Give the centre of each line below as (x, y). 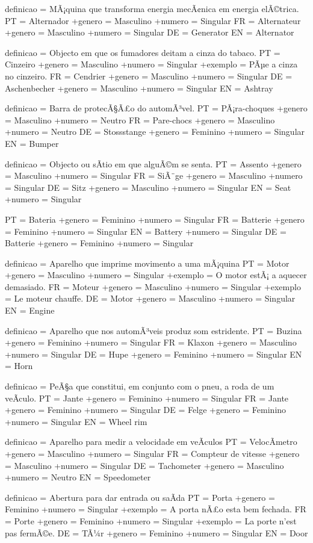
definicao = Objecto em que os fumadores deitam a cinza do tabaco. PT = (143, 52)
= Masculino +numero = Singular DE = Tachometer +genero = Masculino (144, 465)
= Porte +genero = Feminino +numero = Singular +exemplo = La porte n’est (151, 520)
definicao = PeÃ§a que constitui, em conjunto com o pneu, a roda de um (140, 386)
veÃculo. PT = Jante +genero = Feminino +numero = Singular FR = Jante (147, 398)
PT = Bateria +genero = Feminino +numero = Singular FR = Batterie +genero (155, 219)
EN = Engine (30, 310)
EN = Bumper (32, 143)
